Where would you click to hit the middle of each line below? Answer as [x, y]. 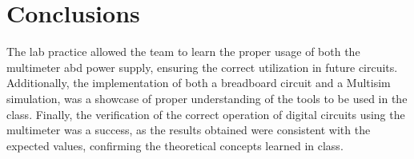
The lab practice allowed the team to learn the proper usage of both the [183, 52]
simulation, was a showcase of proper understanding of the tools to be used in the [207, 98]
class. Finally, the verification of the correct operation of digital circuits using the [206, 114]
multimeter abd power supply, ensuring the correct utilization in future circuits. [202, 67]
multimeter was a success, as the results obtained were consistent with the [189, 130]
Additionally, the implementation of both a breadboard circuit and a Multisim [199, 83]
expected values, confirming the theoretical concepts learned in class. [175, 145]
